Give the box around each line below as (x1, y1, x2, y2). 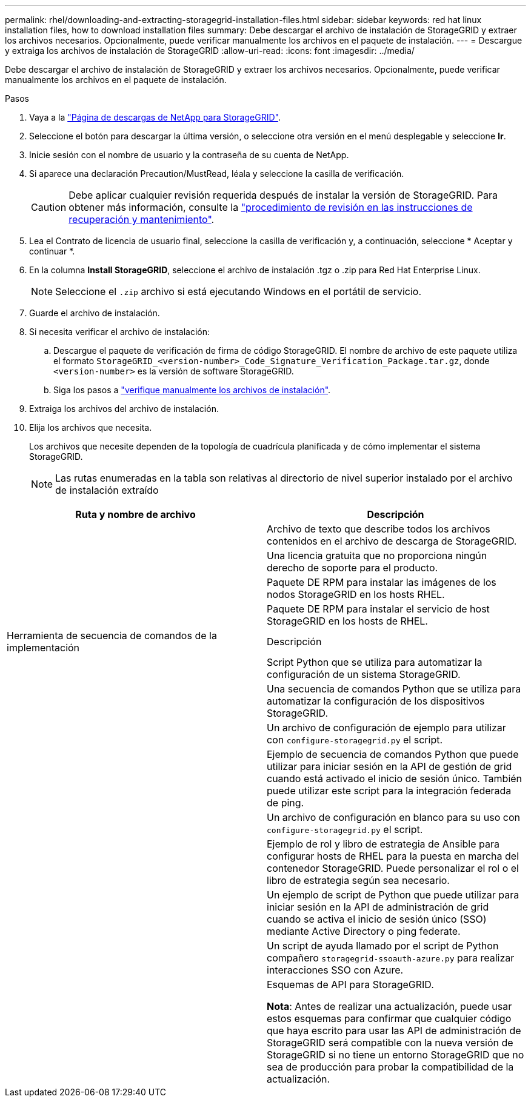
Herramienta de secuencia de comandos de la (7, 629, 217, 642)
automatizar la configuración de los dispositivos (267, 695, 485, 707)
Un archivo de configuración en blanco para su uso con (267, 811, 520, 823)
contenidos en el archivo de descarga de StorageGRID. (267, 535, 517, 547)
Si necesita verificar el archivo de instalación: (29, 327, 210, 337)
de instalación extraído (55, 484, 159, 496)
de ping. (267, 797, 304, 809)
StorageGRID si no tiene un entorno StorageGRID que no (267, 1049, 524, 1061)
